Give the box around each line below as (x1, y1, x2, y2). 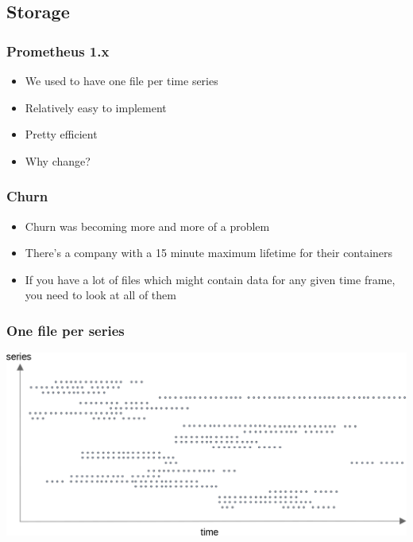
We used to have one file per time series (25, 72, 218, 88)
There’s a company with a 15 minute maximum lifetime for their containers (25, 244, 393, 261)
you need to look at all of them (25, 287, 176, 303)
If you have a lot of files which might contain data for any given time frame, (25, 271, 396, 287)
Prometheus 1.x (6, 41, 110, 60)
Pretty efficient (25, 126, 98, 142)
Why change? (25, 152, 91, 169)
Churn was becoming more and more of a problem (25, 217, 270, 234)
